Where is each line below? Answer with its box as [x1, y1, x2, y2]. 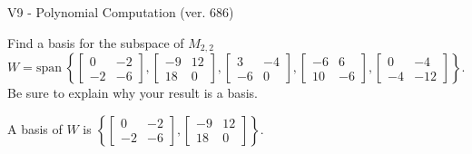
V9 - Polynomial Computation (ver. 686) [7, 3, 234, 21]
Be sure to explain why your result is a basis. [7, 83, 259, 102]
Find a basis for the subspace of [7, 33, 184, 52]
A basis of [7, 119, 63, 138]
